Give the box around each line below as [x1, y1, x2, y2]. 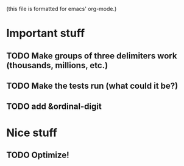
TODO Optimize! [6, 150, 69, 160]
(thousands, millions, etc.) [6, 60, 108, 71]
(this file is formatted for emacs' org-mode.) [6, 5, 117, 12]
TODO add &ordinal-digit [6, 102, 102, 112]
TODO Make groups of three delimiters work [6, 50, 177, 61]
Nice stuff [6, 126, 58, 139]
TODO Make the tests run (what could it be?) [6, 80, 179, 91]
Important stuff [6, 27, 85, 40]
